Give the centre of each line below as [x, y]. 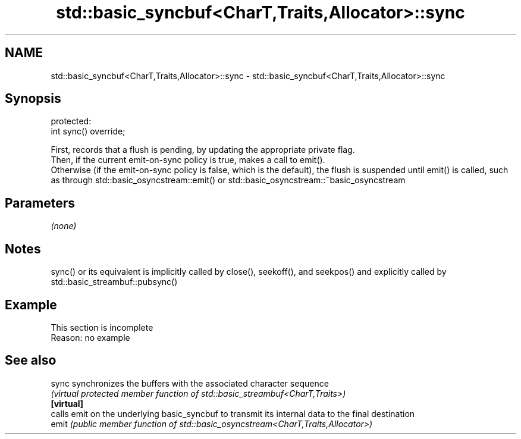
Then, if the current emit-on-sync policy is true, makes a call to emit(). [188, 160]
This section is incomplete [102, 327]
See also [31, 360]
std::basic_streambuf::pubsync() [114, 282]
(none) [64, 226]
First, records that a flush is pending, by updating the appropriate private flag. [203, 150]
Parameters [40, 203]
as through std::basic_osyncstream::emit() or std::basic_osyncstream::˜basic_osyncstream [228, 180]
